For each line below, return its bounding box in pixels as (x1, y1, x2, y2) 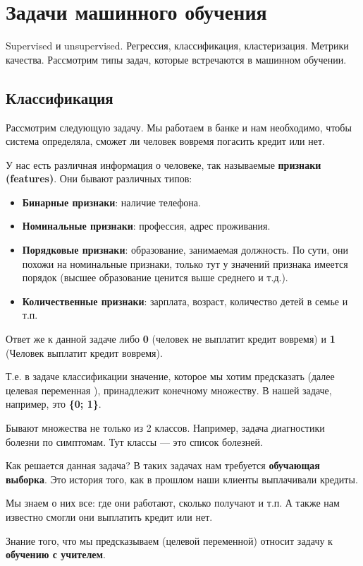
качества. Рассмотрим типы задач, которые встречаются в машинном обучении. (6, 52, 347, 66)
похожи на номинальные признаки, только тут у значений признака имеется (22, 256, 348, 271)
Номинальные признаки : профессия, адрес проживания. (22, 218, 271, 233)
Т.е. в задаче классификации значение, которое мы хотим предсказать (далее (6, 369, 335, 384)
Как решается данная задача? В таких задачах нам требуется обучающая (6, 458, 320, 473)
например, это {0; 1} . (6, 396, 101, 411)
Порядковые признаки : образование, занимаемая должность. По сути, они (22, 242, 348, 257)
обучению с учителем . (6, 547, 106, 562)
